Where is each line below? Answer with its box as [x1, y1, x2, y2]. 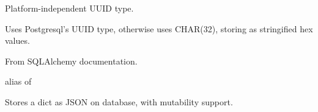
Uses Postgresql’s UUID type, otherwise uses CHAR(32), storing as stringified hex [5, 22, 313, 35]
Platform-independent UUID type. [5, 2, 134, 14]
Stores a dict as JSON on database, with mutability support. [5, 95, 233, 108]
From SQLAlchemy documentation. [5, 54, 138, 67]
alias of [5, 75, 32, 88]
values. [5, 34, 30, 47]
